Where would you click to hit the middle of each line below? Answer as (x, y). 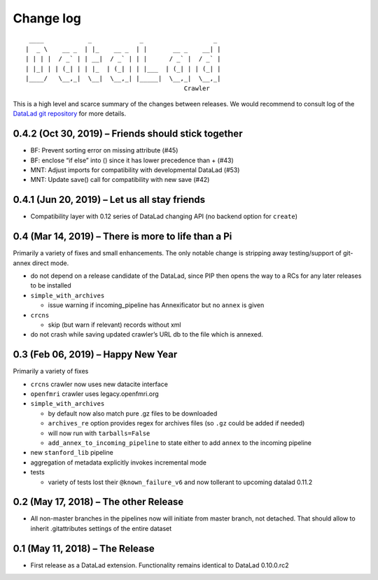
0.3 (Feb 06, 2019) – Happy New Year (95, 354)
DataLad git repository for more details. (69, 114)
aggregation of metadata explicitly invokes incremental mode (118, 462)
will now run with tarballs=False (99, 433)
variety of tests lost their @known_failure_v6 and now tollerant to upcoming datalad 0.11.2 (180, 482)
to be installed (51, 285)
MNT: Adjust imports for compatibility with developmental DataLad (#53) (135, 170)
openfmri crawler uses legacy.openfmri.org (94, 394)
